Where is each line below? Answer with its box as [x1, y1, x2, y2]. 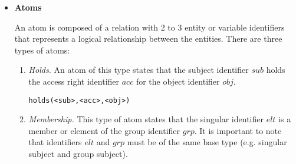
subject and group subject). [28, 148, 128, 159]
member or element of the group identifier [28, 124, 180, 136]
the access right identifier [28, 75, 120, 87]
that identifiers [28, 136, 82, 148]
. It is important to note [194, 124, 282, 136]
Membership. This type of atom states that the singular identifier [28, 113, 264, 125]
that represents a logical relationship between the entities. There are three [14, 32, 282, 45]
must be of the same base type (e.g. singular [127, 136, 287, 148]
